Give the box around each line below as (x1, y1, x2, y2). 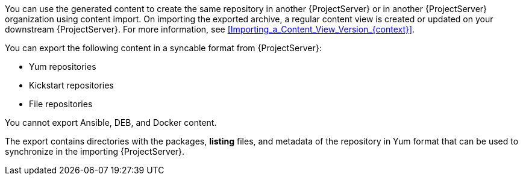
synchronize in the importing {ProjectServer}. (5, 146, 185, 157)
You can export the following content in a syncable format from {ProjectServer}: (5, 43, 322, 53)
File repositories (29, 99, 93, 109)
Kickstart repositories (29, 80, 114, 90)
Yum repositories (29, 61, 96, 72)
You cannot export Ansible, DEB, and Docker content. (5, 117, 217, 128)
